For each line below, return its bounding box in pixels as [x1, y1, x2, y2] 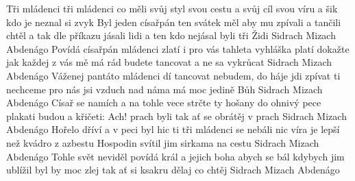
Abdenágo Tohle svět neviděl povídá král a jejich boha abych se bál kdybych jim [6, 149, 345, 163]
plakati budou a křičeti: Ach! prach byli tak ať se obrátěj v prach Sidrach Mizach [6, 108, 347, 123]
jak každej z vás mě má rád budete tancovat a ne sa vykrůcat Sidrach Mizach [6, 55, 332, 69]
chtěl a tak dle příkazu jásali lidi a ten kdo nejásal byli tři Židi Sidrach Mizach [6, 28, 336, 43]
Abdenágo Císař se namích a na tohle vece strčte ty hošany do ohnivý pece [6, 95, 321, 110]
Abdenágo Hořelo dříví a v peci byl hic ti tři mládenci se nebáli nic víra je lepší [6, 122, 340, 136]
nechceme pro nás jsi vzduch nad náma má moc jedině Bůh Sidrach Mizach [6, 82, 323, 96]
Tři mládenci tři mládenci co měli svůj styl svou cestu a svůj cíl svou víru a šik [6, 1, 338, 15]
